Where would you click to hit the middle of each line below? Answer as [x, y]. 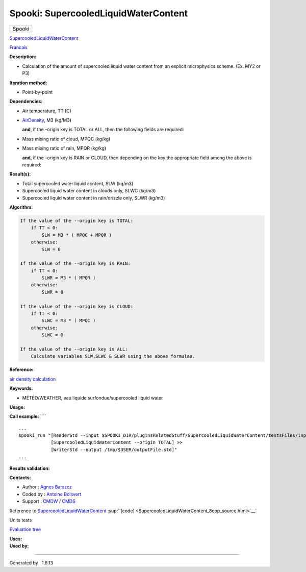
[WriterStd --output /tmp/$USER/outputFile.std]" [114, 450]
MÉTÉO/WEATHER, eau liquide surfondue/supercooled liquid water [93, 397]
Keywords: [21, 388]
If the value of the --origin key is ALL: [74, 349]
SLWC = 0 [53, 335]
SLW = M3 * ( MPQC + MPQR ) [77, 235]
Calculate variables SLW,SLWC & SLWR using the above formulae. [113, 356]
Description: [23, 57]
